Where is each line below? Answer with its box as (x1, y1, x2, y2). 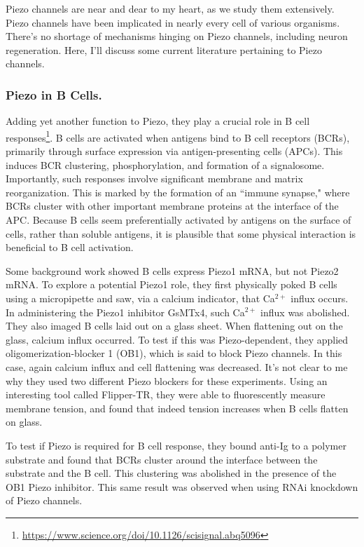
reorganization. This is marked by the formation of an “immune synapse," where (6, 184, 350, 199)
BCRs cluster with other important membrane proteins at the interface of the (6, 198, 339, 213)
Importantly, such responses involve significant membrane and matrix (6, 171, 303, 186)
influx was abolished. (260, 304, 350, 319)
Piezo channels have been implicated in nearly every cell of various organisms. (6, 15, 340, 29)
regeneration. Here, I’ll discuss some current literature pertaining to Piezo (6, 42, 322, 57)
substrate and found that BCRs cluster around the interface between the (6, 452, 318, 466)
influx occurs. (290, 290, 349, 305)
